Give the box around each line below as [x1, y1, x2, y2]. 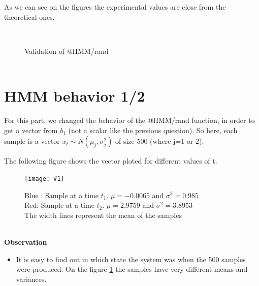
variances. [16, 273, 47, 284]
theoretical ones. [4, 11, 55, 22]
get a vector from [4, 124, 58, 135]
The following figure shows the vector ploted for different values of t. [4, 155, 217, 166]
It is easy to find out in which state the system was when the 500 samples [16, 253, 246, 264]
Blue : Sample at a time [24, 189, 99, 200]
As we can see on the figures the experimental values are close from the [4, 2, 226, 12]
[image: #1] [24, 175, 64, 182]
